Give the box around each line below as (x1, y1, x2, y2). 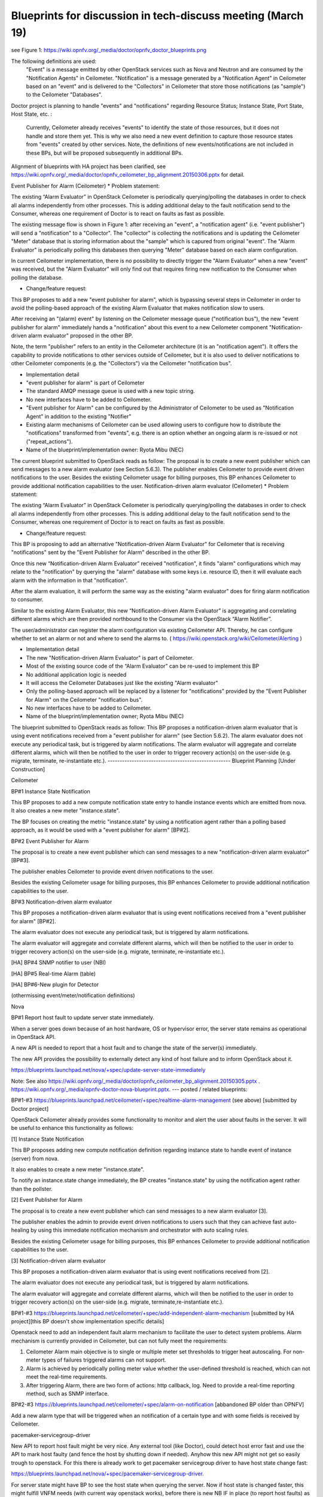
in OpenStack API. (11, 1033, 56, 1040)
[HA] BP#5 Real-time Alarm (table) (11, 970, 96, 977)
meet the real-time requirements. (26, 1373, 108, 1380)
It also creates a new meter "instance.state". (11, 807, 120, 814)
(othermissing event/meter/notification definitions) (11, 992, 135, 999)
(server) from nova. (11, 1154, 59, 1162)
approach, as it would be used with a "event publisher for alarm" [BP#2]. (11, 826, 190, 834)
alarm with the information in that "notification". (11, 577, 128, 584)
